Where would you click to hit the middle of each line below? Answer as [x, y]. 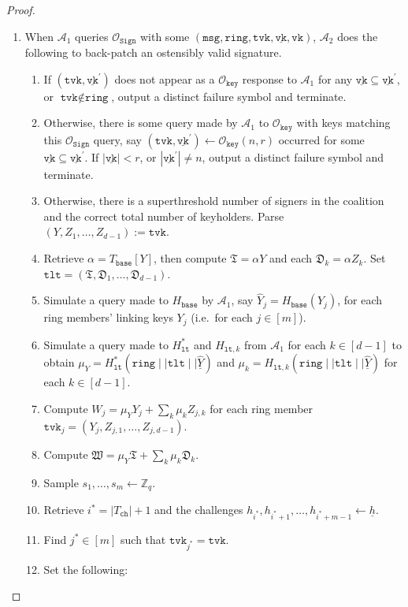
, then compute [190, 258]
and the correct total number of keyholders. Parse [164, 216]
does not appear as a [165, 78]
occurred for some [321, 139]
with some [165, 36]
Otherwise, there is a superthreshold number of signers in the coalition [214, 201]
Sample [61, 482]
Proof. [21, 9]
